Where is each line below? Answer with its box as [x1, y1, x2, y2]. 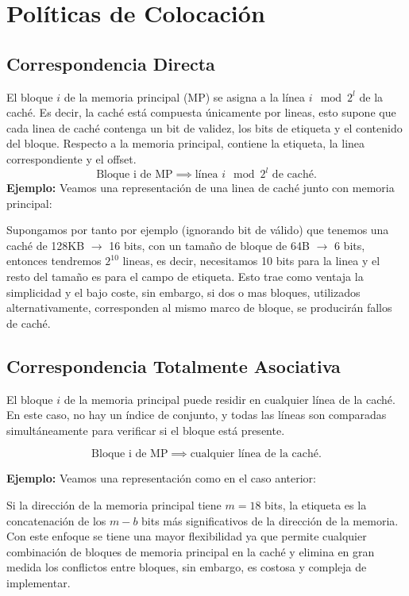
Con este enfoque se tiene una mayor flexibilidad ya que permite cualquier [6, 528, 367, 544]
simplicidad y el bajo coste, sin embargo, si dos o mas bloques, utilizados [6, 283, 361, 300]
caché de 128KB [6, 236, 85, 253]
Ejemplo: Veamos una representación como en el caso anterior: [6, 470, 316, 486]
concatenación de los [6, 512, 106, 529]
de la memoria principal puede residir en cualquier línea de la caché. [64, 390, 395, 407]
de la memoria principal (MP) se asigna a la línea [64, 88, 306, 105]
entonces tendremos [6, 252, 102, 269]
